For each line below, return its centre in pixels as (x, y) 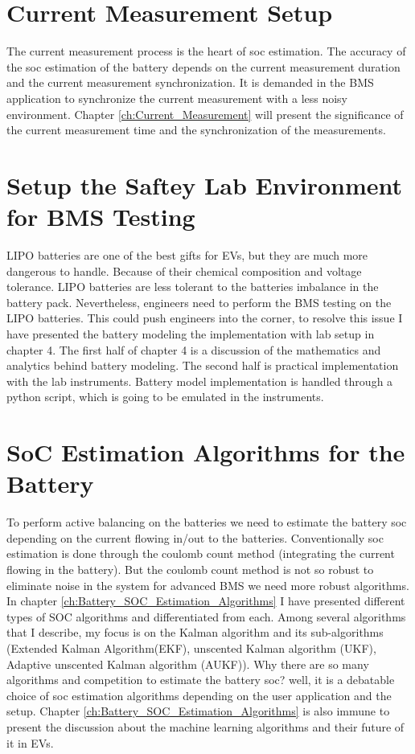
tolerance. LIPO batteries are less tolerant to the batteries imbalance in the (193, 287)
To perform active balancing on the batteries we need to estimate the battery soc (207, 522)
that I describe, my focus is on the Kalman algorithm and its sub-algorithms (195, 632)
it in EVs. (30, 742)
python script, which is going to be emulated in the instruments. (165, 397)
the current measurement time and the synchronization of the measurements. (196, 130)
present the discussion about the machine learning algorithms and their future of (205, 726)
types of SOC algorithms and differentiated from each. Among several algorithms (206, 616)
